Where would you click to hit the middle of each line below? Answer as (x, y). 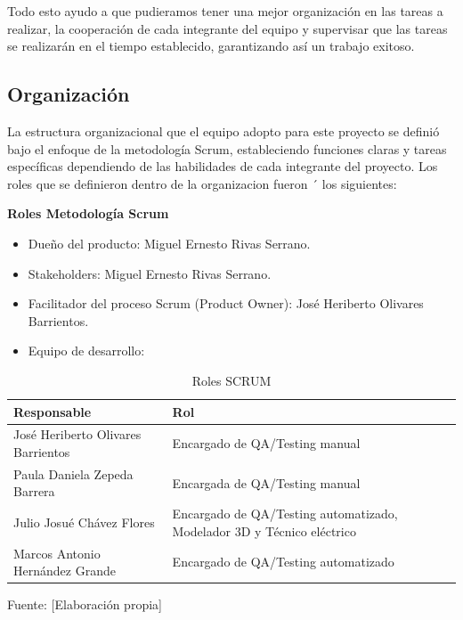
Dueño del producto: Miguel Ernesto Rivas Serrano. (169, 243)
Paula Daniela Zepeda (73, 473)
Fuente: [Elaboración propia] (85, 604)
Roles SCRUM (231, 380)
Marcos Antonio (57, 553)
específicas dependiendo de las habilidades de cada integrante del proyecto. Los (223, 166)
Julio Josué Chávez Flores (84, 522)
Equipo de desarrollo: (86, 351)
